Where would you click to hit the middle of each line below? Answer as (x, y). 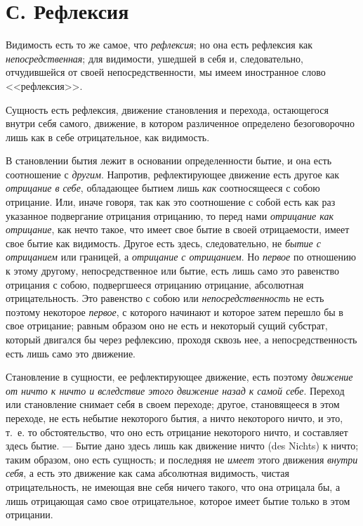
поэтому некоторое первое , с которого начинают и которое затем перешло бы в (174, 311)
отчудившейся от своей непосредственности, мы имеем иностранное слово (166, 72)
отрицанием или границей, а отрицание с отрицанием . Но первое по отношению (181, 257)
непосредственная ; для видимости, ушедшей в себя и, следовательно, (155, 58)
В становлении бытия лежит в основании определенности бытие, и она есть (169, 160)
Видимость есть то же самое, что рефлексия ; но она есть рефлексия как (159, 45)
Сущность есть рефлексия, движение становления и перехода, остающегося (167, 109)
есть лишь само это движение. (71, 353)
